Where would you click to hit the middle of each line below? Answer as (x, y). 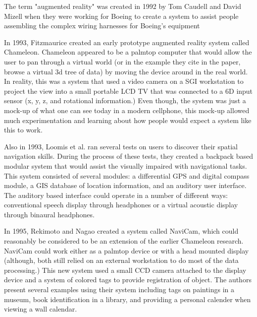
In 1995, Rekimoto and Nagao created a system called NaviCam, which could (121, 231)
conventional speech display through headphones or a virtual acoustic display (121, 205)
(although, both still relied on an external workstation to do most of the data (121, 260)
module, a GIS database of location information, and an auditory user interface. (125, 185)
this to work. (23, 130)
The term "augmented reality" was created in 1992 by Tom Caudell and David (123, 6)
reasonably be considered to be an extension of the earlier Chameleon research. (124, 241)
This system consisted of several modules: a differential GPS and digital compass (127, 175)
